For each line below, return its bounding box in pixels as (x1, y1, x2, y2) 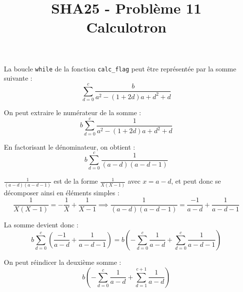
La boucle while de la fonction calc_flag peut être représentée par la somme (4, 63, 236, 73)
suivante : (4, 73, 33, 83)
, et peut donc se (171, 176, 221, 186)
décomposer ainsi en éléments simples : (4, 187, 120, 197)
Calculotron (86, 17, 167, 37)
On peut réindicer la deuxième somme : (4, 257, 121, 267)
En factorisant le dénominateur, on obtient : (4, 141, 135, 152)
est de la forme (53, 176, 98, 186)
